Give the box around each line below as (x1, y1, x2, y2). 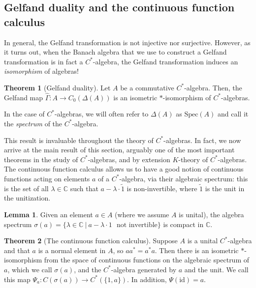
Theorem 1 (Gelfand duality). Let (4, 82, 111, 92)
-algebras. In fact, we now (163, 135, 241, 145)
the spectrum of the (4, 118, 63, 128)
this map (4, 274, 31, 284)
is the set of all (4, 183, 49, 193)
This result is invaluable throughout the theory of (4, 135, 154, 145)
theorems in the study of (4, 154, 78, 164)
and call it (218, 109, 249, 119)
